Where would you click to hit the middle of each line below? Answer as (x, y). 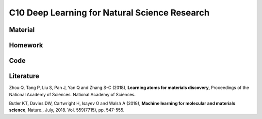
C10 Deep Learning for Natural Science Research (109, 13)
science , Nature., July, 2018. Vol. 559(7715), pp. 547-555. (67, 110)
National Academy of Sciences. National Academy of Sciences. (72, 94)
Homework (26, 45)
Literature (24, 76)
